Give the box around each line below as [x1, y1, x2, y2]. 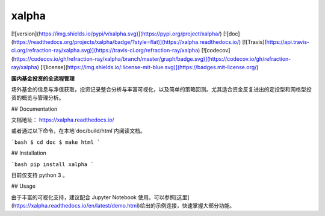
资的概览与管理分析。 [11, 94, 64, 102]
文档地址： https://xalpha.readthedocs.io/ [11, 116, 114, 123]
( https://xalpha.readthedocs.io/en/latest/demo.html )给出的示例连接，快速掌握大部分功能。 [11, 202, 235, 209]
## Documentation [11, 105, 58, 113]
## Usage [11, 182, 36, 190]
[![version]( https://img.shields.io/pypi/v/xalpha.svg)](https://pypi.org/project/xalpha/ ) [11, 30, 222, 37]
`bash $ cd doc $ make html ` [11, 138, 101, 146]
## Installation [11, 149, 46, 156]
